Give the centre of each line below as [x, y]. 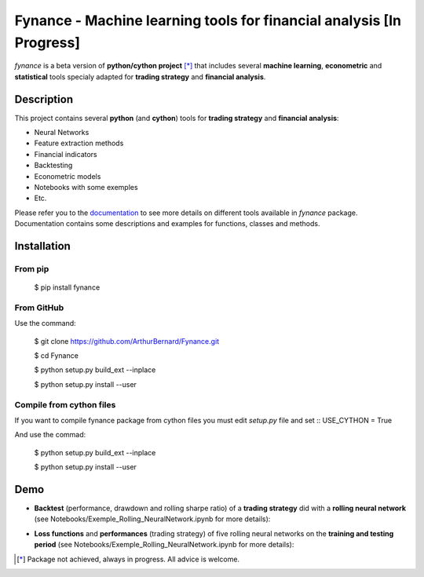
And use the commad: [50, 435]
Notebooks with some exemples [86, 187]
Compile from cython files [65, 404]
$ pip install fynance [67, 287]
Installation [42, 246]
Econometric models [68, 176]
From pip [32, 268]
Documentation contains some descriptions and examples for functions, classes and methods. [167, 224]
